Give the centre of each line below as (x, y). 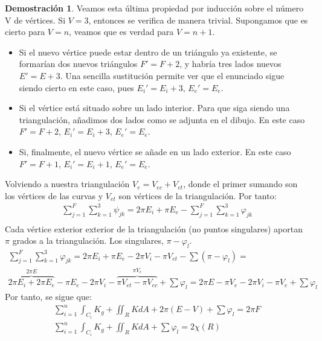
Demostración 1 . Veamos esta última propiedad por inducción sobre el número (154, 8)
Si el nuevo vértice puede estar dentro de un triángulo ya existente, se (148, 52)
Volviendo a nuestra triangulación (67, 184)
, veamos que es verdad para (121, 32)
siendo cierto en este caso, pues (76, 87)
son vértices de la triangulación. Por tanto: (198, 195)
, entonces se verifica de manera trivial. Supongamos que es (198, 20)
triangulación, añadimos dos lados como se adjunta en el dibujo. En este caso (162, 119)
